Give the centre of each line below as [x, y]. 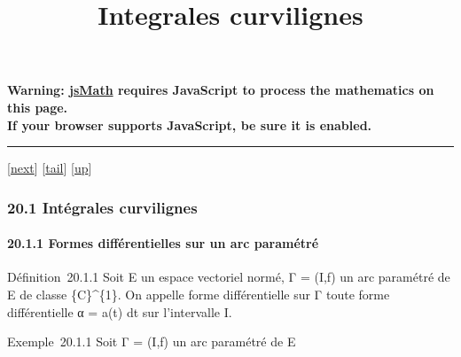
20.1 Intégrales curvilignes [102, 207]
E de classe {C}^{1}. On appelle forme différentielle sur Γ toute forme [199, 294]
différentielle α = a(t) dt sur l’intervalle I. [120, 311]
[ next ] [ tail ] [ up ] [50, 168]
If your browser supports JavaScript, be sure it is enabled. [190, 124]
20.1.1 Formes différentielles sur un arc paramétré [163, 243]
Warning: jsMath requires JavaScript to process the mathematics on [221, 90]
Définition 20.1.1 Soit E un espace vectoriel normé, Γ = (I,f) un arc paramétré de [229, 277]
